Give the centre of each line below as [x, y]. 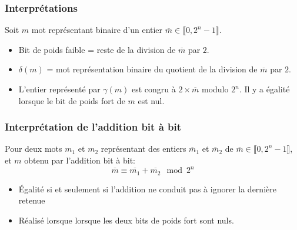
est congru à [154, 89]
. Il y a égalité [264, 89]
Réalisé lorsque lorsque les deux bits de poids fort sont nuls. [126, 220]
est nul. [151, 100]
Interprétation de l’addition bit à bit [93, 127]
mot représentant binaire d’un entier [97, 30]
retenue [32, 200]
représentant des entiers [144, 149]
